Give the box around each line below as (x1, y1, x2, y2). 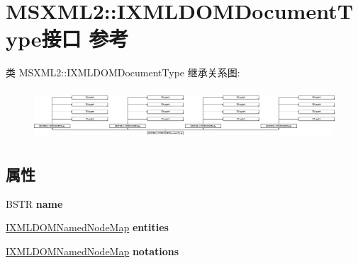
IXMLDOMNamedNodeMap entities (6, 220, 169, 235)
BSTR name (6, 196, 63, 211)
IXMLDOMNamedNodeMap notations (6, 244, 179, 259)
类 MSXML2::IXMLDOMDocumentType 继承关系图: (6, 65, 240, 80)
